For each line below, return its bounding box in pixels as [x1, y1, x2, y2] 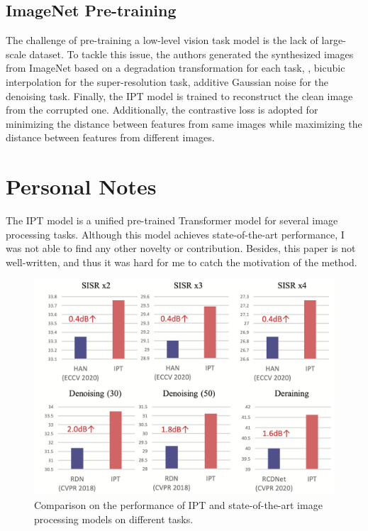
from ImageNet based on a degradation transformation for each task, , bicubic [6, 60, 345, 75]
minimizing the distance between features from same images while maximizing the [6, 116, 362, 131]
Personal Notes [6, 172, 157, 201]
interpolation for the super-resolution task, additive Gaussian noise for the [6, 74, 329, 89]
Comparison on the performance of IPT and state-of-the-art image [34, 497, 323, 512]
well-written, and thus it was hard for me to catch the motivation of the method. [6, 254, 357, 269]
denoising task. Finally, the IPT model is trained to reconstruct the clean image [6, 88, 353, 103]
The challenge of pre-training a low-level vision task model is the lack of [6, 33, 318, 48]
